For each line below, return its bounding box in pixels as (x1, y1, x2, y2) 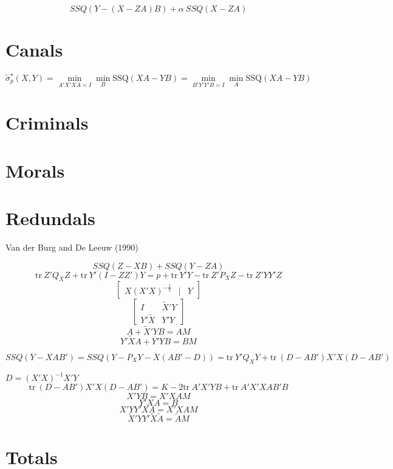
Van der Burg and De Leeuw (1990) (5, 240, 138, 253)
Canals (5, 37, 63, 62)
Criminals (5, 110, 89, 135)
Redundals (5, 206, 95, 230)
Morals (5, 158, 65, 182)
